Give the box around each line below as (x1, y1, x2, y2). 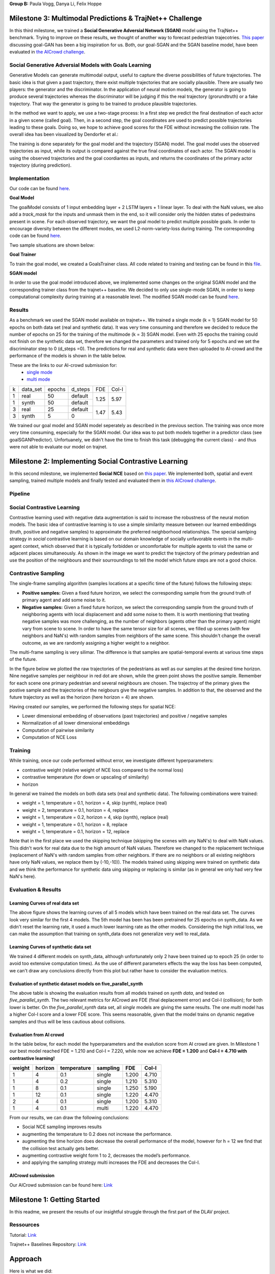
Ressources (9, 1221, 40, 1228)
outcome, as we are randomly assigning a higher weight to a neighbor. (22, 640, 170, 646)
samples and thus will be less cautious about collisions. (9, 1018, 126, 1024)
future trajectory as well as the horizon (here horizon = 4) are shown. (9, 694, 155, 700)
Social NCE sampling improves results (22, 1124, 102, 1130)
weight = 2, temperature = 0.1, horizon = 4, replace (22, 807, 129, 813)
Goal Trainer (9, 251, 37, 257)
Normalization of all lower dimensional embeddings (22, 720, 130, 726)
